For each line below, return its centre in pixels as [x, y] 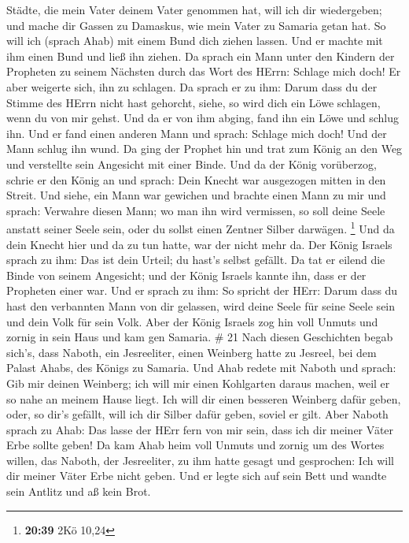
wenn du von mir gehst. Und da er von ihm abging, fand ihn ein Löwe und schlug [203, 118]
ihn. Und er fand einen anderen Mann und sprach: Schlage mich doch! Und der [197, 133]
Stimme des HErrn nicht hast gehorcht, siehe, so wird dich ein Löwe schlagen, [193, 102]
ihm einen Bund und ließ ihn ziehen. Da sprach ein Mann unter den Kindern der [201, 56]
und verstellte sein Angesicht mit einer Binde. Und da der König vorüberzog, [192, 164]
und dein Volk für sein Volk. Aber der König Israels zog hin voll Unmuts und [192, 321]
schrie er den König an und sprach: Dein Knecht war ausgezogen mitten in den [196, 179]
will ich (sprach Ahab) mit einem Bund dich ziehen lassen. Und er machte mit [195, 41]
